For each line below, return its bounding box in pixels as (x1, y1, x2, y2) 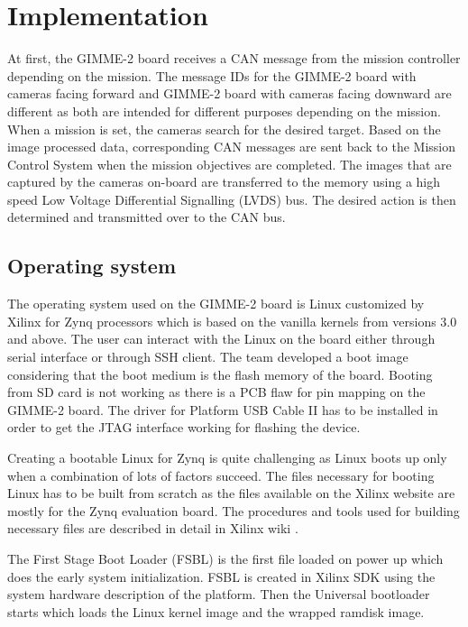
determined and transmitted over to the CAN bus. (7, 207, 286, 226)
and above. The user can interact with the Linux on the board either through (7, 329, 436, 348)
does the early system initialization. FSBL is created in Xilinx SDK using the (7, 567, 436, 586)
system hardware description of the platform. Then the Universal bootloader (7, 585, 430, 604)
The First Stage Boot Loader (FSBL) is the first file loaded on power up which (7, 549, 444, 567)
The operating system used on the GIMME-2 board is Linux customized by (7, 294, 425, 313)
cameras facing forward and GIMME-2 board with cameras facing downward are (7, 84, 452, 103)
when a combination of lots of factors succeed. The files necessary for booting (7, 466, 435, 484)
